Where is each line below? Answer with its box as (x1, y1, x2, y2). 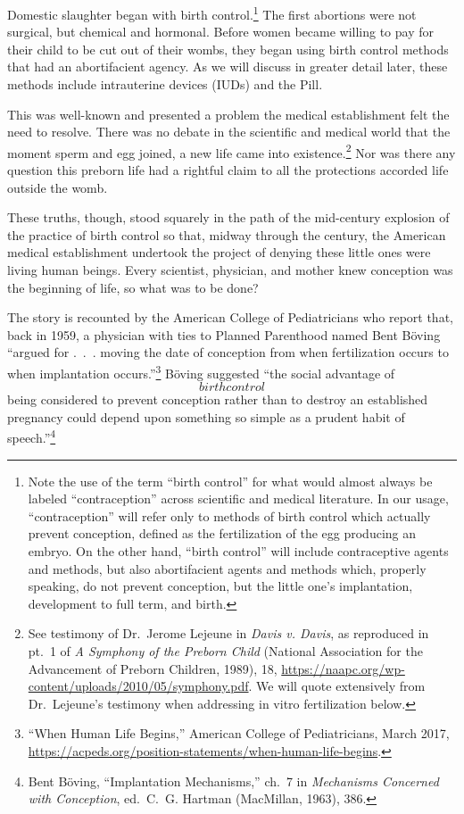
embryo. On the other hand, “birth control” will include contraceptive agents (28, 542, 449, 561)
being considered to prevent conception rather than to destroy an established (7, 390, 428, 409)
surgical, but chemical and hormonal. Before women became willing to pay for (7, 22, 434, 41)
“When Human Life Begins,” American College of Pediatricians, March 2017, (28, 724, 450, 743)
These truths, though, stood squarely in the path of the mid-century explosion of (7, 208, 450, 227)
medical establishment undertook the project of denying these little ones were (7, 243, 431, 262)
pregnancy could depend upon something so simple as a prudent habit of (7, 407, 405, 426)
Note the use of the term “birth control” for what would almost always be (28, 471, 433, 490)
